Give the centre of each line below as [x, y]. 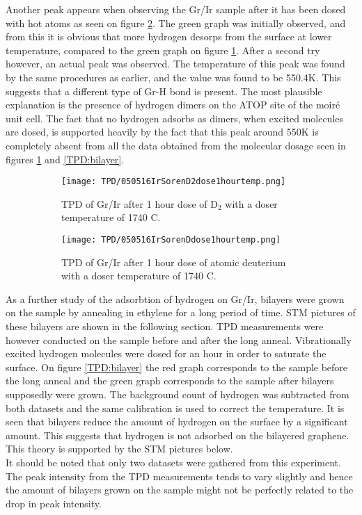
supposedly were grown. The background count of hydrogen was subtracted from [178, 394]
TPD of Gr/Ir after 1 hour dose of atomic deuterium [174, 262]
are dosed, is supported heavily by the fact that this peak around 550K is [162, 132]
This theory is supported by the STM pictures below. [119, 449]
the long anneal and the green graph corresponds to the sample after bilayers [170, 381]
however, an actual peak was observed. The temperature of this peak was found [175, 64]
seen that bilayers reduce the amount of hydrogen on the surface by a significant [177, 422]
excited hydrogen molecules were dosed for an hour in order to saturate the [166, 353]
